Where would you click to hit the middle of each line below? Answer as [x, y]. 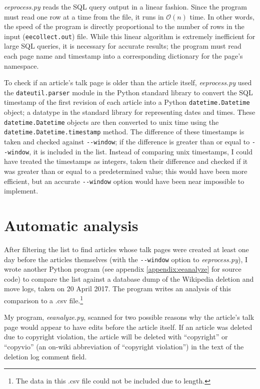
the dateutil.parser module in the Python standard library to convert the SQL [128, 92]
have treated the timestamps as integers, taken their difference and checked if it [126, 161]
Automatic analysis [71, 225]
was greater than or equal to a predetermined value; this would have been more [126, 171]
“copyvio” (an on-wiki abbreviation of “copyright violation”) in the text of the [124, 346]
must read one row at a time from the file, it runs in [84, 16]
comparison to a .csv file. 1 [44, 299]
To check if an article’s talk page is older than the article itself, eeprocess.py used [128, 82]
